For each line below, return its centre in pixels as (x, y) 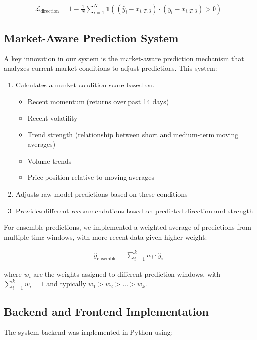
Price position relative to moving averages (91, 177)
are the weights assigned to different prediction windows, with (127, 274)
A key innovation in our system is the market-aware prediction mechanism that (124, 58)
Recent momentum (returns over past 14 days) (98, 101)
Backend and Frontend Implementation (107, 311)
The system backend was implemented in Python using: (88, 332)
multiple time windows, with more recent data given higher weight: (106, 236)
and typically (66, 283)
